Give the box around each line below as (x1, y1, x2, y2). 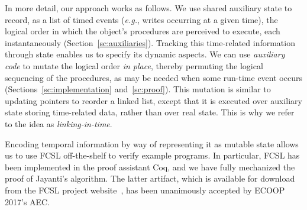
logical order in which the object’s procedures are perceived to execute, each (5, 25, 280, 37)
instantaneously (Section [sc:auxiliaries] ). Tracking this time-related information (5, 36, 295, 49)
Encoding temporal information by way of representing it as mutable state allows (5, 137, 299, 150)
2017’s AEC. (5, 195, 50, 208)
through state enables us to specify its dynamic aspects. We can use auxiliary (5, 48, 285, 60)
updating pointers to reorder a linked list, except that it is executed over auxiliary (5, 94, 302, 106)
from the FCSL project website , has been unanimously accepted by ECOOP (5, 183, 285, 196)
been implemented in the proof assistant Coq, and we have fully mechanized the (5, 160, 295, 173)
